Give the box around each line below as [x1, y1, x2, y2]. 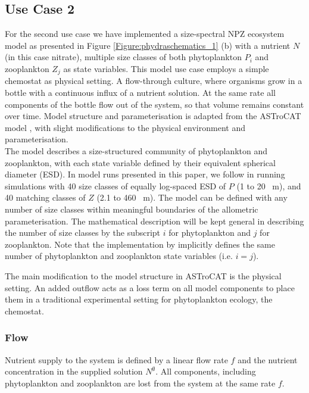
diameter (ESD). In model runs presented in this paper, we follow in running [5, 168, 285, 180]
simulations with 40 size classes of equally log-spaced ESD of [5, 179, 226, 192]
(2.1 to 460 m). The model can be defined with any [96, 191, 288, 204]
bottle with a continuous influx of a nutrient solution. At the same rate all [5, 86, 276, 99]
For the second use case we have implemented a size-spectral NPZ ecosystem [5, 27, 285, 40]
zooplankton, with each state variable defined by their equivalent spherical [5, 156, 276, 169]
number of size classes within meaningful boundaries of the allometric [5, 202, 258, 215]
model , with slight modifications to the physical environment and [5, 121, 245, 133]
